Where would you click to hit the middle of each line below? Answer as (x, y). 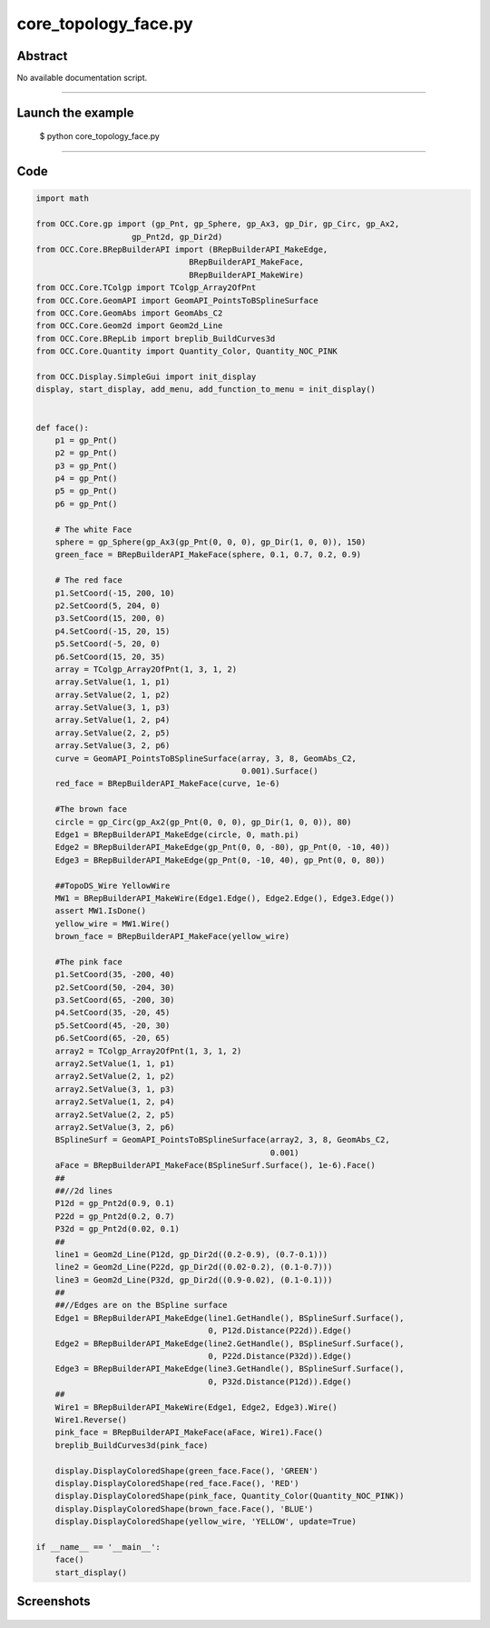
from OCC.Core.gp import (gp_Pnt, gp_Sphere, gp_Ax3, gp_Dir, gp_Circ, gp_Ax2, (218, 224)
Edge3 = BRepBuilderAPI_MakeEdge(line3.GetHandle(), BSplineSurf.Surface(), (230, 1369)
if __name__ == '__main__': (98, 1547)
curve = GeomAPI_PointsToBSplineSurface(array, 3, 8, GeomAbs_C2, (206, 758)
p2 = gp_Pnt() (86, 453)
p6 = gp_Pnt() (86, 504)
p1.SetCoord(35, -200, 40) (115, 974)
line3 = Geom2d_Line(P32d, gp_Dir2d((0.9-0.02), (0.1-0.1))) (194, 1280)
